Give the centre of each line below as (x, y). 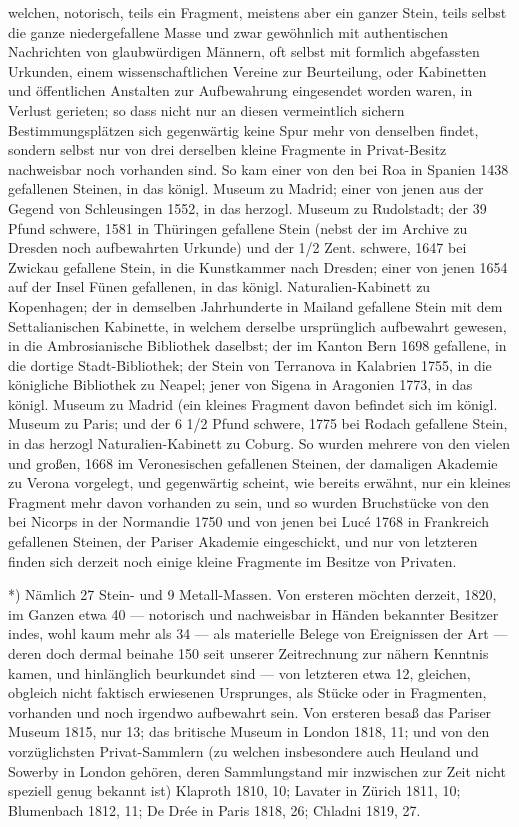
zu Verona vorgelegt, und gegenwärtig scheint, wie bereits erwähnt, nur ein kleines (259, 482)
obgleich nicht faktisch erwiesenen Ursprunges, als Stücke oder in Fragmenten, (247, 692)
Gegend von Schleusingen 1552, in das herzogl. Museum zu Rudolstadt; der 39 (247, 207)
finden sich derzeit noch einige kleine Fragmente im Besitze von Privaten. (232, 560)
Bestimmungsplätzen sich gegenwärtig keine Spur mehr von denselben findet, (243, 129)
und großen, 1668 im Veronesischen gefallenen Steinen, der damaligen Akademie (253, 462)
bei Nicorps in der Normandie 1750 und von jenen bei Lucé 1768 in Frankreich (248, 521)
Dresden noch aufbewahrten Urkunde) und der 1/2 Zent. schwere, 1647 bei (237, 247)
